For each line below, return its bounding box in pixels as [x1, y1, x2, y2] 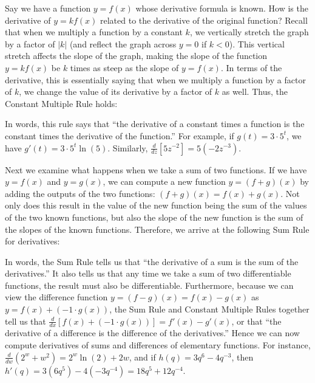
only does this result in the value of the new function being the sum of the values [5, 199, 307, 212]
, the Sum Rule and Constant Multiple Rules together [109, 303, 310, 316]
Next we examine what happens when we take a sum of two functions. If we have [5, 163, 307, 176]
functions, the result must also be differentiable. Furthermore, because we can [5, 278, 294, 291]
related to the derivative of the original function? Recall [100, 13, 308, 26]
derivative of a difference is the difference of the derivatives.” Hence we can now [5, 326, 300, 339]
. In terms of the [220, 61, 282, 74]
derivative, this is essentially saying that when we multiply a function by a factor [5, 73, 306, 86]
